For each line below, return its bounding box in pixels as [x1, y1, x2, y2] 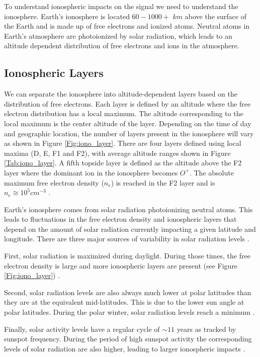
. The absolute [189, 167, 234, 177]
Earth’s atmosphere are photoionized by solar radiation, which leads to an [4, 30, 232, 41]
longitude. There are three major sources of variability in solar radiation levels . [4, 233, 249, 244]
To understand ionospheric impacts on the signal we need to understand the [4, 1, 238, 11]
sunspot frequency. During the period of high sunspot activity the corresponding [4, 333, 252, 344]
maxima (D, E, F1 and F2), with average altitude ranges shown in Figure [4, 147, 231, 158]
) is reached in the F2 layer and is [111, 177, 215, 188]
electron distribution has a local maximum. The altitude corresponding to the [4, 108, 243, 119]
